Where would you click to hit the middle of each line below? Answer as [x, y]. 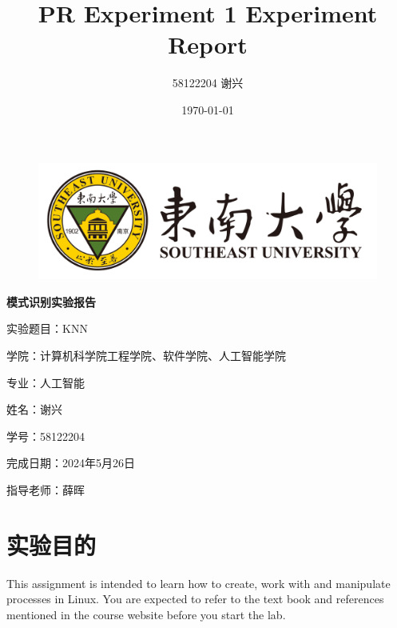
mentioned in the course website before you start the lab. [146, 614]
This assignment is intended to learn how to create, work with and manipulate [198, 583]
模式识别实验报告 [51, 301]
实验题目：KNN [47, 328]
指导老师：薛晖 [46, 490]
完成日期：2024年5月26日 [71, 463]
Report [208, 44]
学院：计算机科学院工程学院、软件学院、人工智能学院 [146, 356]
